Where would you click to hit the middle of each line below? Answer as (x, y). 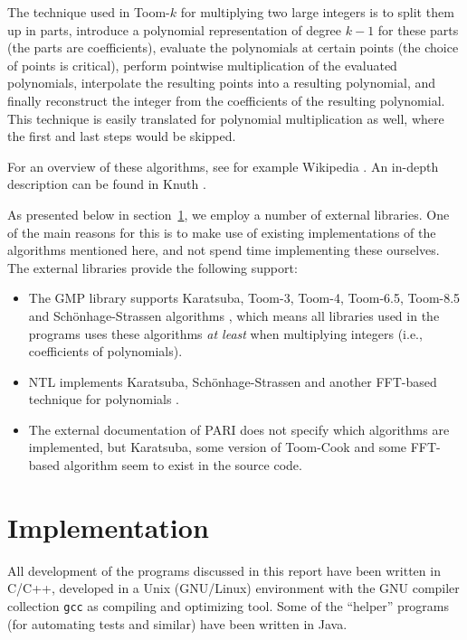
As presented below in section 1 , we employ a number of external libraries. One (229, 214)
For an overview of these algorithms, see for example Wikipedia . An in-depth (223, 166)
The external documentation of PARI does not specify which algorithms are (239, 429)
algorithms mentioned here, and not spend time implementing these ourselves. (224, 250)
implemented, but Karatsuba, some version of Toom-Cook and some (218, 447)
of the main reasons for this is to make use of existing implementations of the (222, 232)
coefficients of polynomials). (105, 351)
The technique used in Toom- (89, 12)
